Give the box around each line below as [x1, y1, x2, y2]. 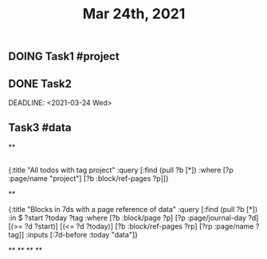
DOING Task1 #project [8, 49, 120, 64]
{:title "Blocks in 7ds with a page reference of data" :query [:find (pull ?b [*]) [8, 205, 258, 214]
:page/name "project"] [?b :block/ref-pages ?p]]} [8, 174, 169, 183]
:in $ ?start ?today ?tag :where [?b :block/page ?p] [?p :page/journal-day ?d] [8, 213, 259, 223]
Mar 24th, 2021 [82, 5, 186, 23]
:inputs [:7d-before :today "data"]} [26, 230, 138, 240]
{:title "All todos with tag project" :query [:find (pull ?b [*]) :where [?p [8, 165, 234, 175]
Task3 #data [8, 121, 72, 135]
